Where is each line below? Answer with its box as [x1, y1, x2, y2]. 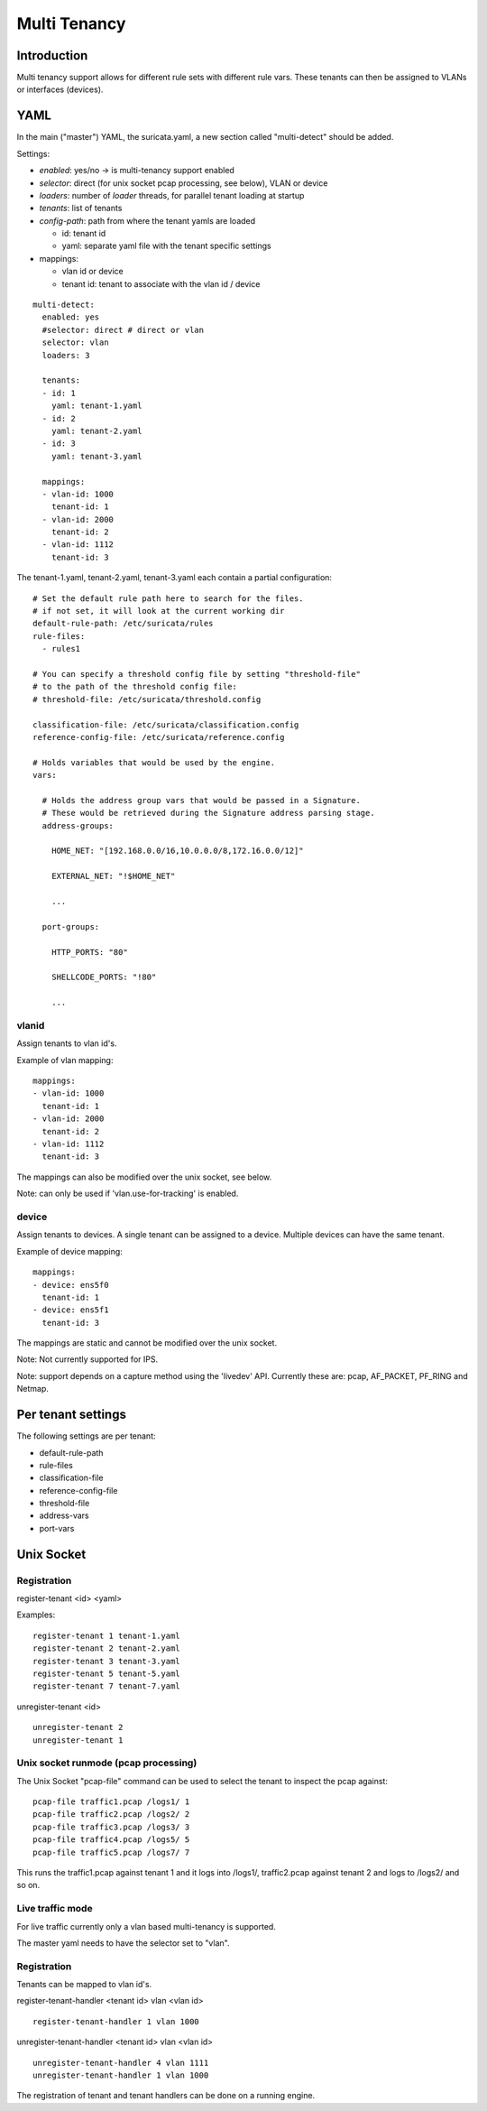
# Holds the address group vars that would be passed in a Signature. [41, 795, 361, 805]
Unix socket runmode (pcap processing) [16, 1756, 198, 1769]
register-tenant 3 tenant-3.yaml [32, 1656, 180, 1666]
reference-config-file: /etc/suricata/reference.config [32, 732, 285, 742]
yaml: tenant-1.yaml [51, 401, 142, 411]
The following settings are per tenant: [16, 1430, 156, 1441]
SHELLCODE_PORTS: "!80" [51, 972, 157, 983]
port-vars [39, 1523, 75, 1533]
